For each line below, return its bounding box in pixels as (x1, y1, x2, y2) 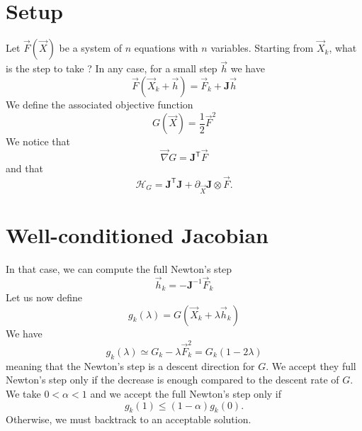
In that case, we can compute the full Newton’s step (6, 261, 232, 276)
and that (6, 161, 43, 176)
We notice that (6, 134, 70, 149)
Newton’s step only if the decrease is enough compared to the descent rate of (6, 372, 339, 387)
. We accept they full (266, 358, 356, 373)
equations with (134, 40, 198, 55)
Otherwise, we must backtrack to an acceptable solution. (6, 412, 251, 427)
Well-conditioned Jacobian (6, 220, 268, 249)
